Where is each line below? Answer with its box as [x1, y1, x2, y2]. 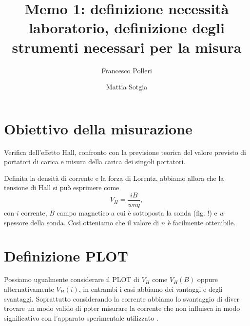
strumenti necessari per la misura [12, 37, 242, 57]
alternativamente [4, 283, 54, 294]
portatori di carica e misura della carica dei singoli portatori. [4, 156, 186, 167]
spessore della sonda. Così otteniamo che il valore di [4, 217, 159, 227]
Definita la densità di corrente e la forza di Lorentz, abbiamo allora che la [4, 173, 224, 183]
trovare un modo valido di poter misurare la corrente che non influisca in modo [4, 303, 240, 313]
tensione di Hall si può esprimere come [4, 182, 119, 193]
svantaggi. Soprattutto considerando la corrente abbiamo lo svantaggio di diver [4, 293, 240, 304]
